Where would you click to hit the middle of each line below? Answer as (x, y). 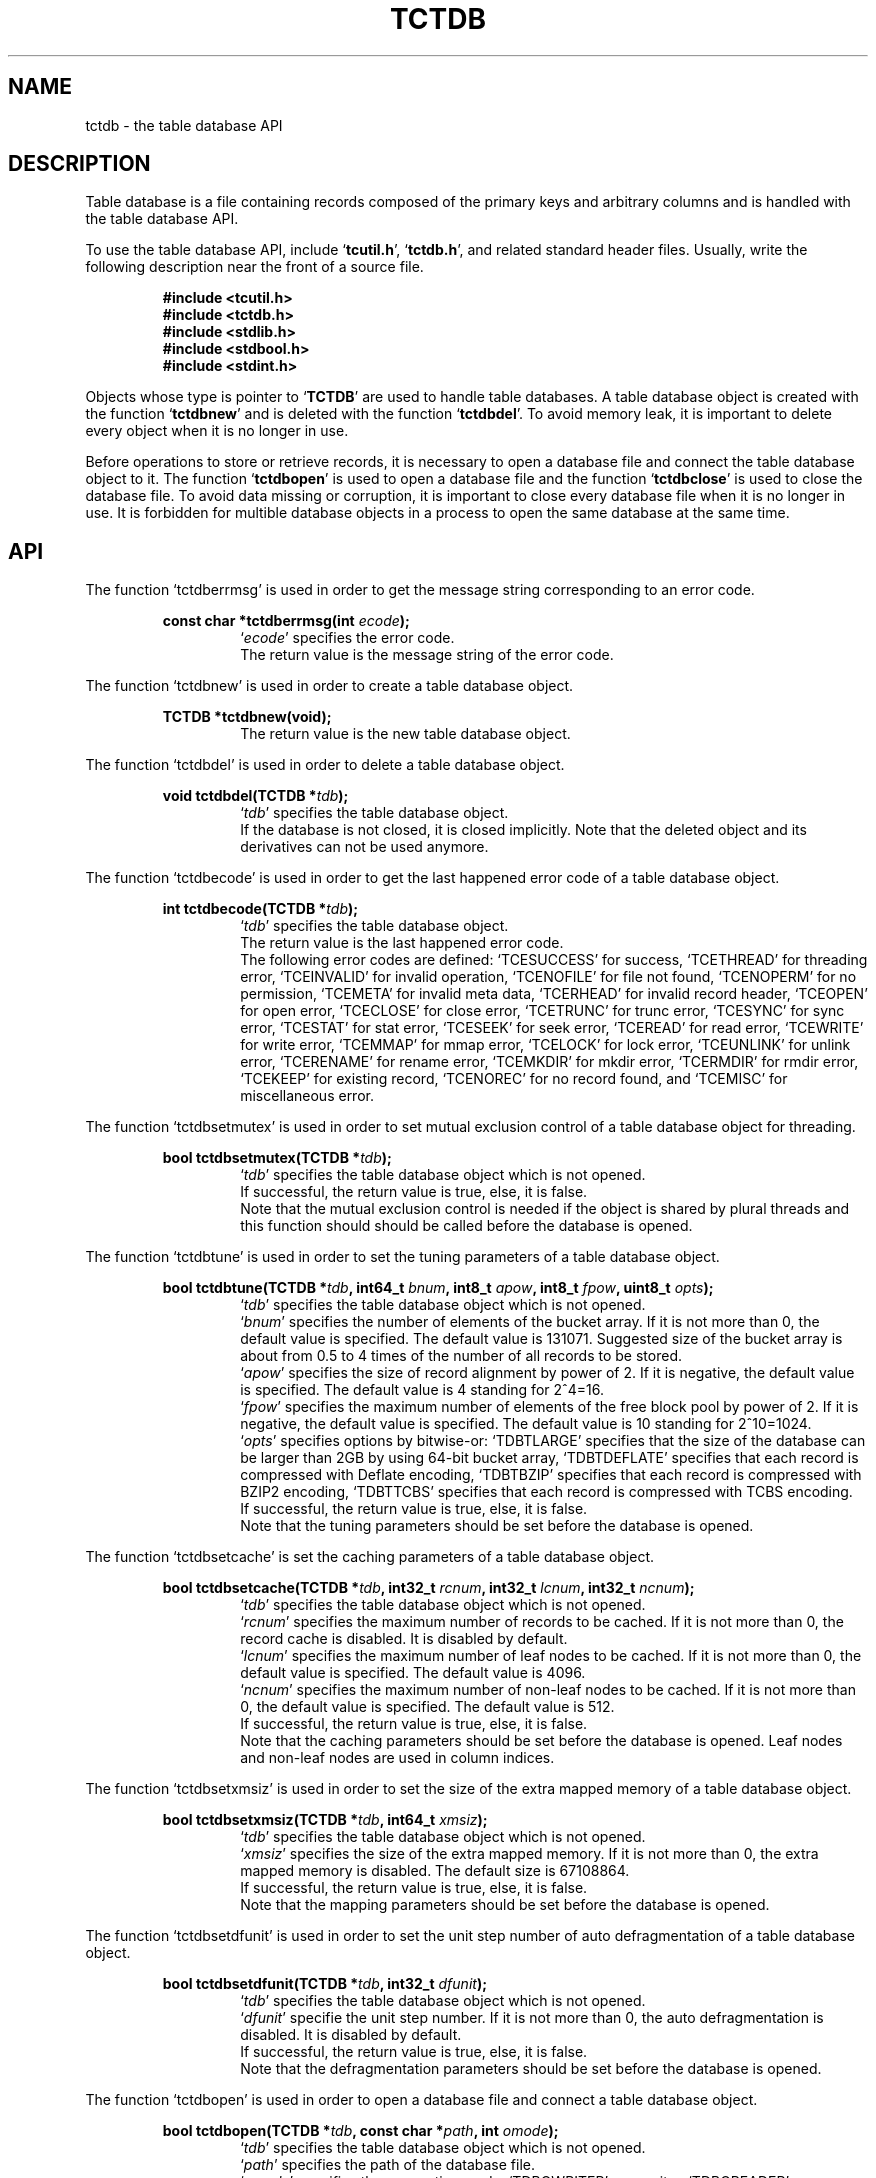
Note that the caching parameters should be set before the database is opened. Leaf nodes (541, 1741)
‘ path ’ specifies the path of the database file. (388, 2165)
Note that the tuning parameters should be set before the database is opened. (497, 1526)
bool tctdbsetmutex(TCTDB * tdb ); (277, 1158)
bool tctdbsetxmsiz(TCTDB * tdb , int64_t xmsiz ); (325, 1820)
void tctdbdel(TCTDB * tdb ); (255, 796)
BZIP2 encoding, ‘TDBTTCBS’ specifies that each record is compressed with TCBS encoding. (546, 1492)
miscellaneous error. (307, 1096)
